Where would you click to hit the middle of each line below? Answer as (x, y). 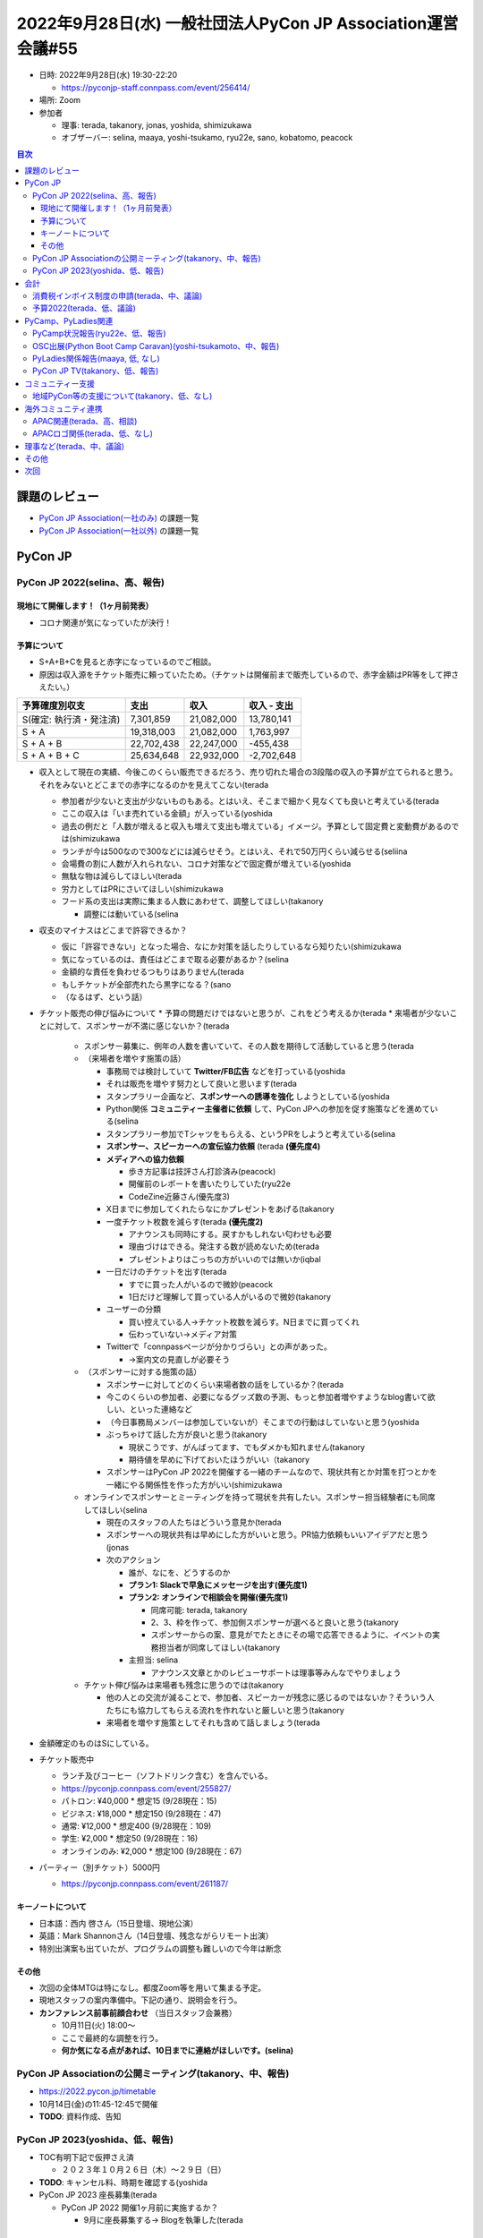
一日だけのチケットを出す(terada (166, 1272)
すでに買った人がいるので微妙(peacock (201, 1284)
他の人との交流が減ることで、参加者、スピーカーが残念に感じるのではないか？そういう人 (270, 1697)
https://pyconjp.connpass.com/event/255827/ (146, 1788)
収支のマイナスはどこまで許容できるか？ (113, 930)
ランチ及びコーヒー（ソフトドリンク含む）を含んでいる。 (167, 1776)
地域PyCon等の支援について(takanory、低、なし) (123, 396)
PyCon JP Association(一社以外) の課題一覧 (119, 530)
